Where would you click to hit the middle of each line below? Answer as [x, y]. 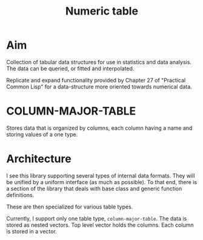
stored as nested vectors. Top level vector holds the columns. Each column [100, 225]
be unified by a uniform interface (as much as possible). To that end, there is [102, 182]
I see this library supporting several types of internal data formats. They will [101, 175]
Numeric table [102, 11]
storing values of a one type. [42, 134]
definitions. [20, 195]
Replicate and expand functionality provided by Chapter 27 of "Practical [96, 80]
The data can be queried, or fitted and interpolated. [70, 68]
